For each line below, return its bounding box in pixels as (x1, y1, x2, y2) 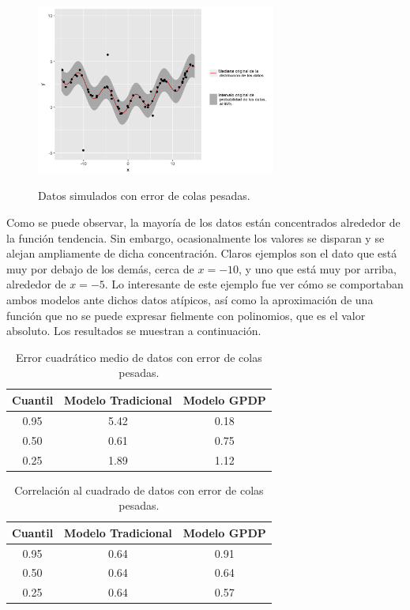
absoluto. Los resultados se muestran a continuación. (6, 322, 261, 339)
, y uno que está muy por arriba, (239, 260, 397, 277)
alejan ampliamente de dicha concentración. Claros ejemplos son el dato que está (6, 245, 397, 262)
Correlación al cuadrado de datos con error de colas (14, 481, 264, 498)
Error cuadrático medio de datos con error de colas (16, 348, 262, 365)
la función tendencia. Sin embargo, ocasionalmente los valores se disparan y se (6, 229, 385, 246)
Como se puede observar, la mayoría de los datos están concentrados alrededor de (6, 214, 401, 231)
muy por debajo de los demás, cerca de (6, 260, 194, 277)
